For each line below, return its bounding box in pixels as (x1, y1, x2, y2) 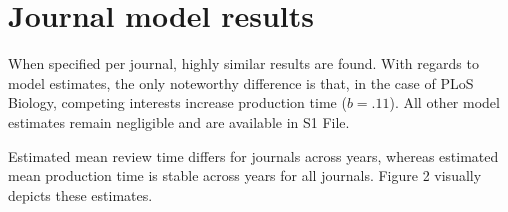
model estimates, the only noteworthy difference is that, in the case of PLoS (8, 72, 474, 93)
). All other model (389, 92, 500, 113)
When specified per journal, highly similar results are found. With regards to (8, 53, 479, 74)
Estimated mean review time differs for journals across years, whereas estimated (8, 145, 499, 166)
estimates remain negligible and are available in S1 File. (8, 111, 350, 132)
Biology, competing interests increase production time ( (8, 92, 347, 113)
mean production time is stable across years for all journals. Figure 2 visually (8, 165, 482, 186)
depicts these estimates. (8, 184, 153, 205)
